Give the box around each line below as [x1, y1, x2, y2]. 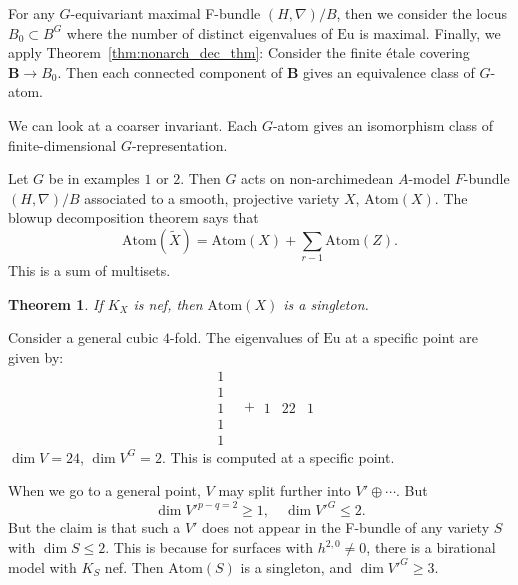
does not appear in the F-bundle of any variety [202, 517, 490, 538]
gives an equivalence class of [303, 61, 475, 82]
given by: [8, 347, 64, 368]
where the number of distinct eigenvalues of [66, 22, 333, 43]
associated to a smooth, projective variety [84, 187, 340, 208]
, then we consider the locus [336, 3, 508, 23]
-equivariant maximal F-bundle [70, 3, 261, 23]
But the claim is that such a [8, 517, 181, 538]
